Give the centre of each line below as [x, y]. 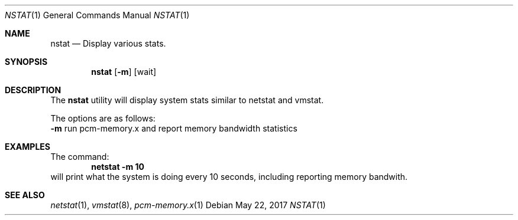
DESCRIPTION [33, 90]
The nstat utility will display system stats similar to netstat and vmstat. [187, 100]
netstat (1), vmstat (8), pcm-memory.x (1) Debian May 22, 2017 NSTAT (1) [188, 205]
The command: [80, 157]
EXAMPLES [27, 147]
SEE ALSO [25, 195]
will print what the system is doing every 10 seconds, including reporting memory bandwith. [229, 177]
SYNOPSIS [26, 62]
